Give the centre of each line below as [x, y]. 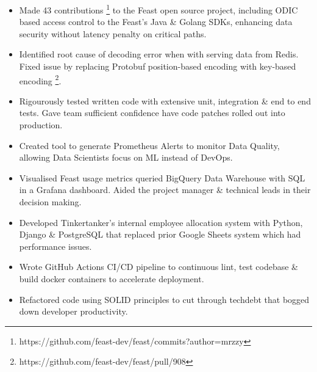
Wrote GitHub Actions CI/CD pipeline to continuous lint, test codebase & [158, 267]
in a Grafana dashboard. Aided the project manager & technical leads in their [165, 190]
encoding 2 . [40, 79]
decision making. [50, 202]
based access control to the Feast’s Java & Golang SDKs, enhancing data [156, 22]
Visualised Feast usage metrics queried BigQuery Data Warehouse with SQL [162, 177]
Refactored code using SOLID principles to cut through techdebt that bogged [164, 299]
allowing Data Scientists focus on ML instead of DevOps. [126, 157]
